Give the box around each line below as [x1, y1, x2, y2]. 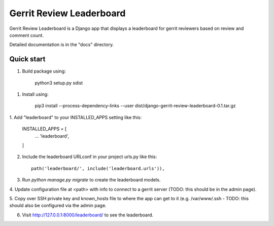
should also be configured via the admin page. [9, 203, 107, 209]
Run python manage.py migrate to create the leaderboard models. [22, 177, 161, 183]
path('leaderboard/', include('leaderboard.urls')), [31, 165, 165, 171]
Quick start [9, 55, 46, 63]
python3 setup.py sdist [35, 80, 83, 86]
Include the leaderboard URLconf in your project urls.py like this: [22, 154, 157, 160]
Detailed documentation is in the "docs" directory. [9, 42, 114, 48]
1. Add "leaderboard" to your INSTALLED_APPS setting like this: [9, 114, 142, 120]
